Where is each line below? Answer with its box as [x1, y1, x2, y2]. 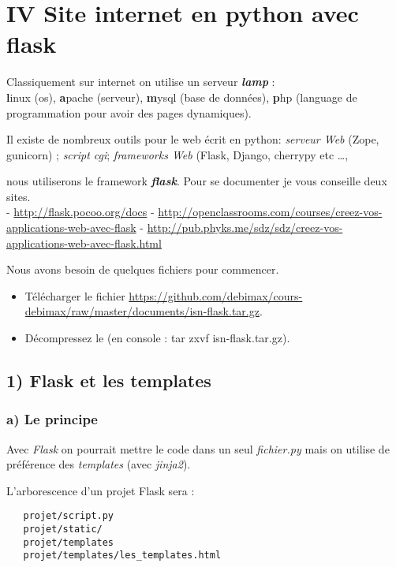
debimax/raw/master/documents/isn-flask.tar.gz [24, 303, 260, 319]
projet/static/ [23, 524, 103, 535]
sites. [6, 188, 31, 204]
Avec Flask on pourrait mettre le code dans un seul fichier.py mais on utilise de [6, 440, 390, 457]
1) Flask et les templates [6, 368, 211, 393]
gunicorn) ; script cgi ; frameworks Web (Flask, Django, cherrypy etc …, [6, 146, 349, 162]
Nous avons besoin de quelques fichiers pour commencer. [6, 261, 279, 278]
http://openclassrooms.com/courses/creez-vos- [158, 203, 383, 220]
